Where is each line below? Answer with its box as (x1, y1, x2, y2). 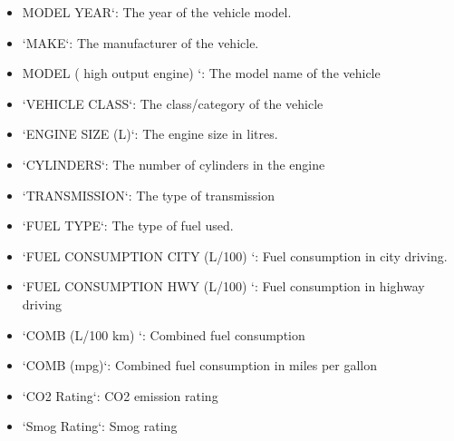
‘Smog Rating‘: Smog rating (22, 416, 178, 436)
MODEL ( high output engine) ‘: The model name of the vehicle (22, 64, 381, 83)
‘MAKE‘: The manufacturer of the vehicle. (22, 33, 259, 52)
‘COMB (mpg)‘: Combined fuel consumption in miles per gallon (22, 356, 378, 375)
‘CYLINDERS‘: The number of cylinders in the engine (22, 154, 325, 173)
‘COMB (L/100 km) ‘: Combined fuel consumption (22, 325, 305, 344)
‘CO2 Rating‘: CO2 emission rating (22, 386, 218, 405)
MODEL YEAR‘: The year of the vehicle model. (22, 3, 292, 21)
